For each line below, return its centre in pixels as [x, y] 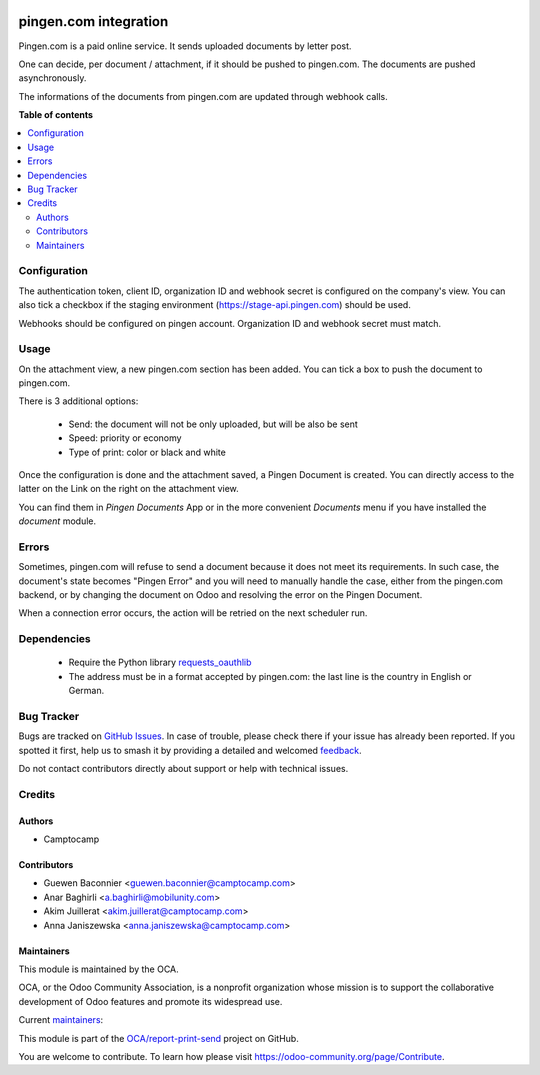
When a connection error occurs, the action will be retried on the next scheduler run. [193, 613]
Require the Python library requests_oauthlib [160, 662]
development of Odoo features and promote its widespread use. [150, 1001]
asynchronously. [52, 78]
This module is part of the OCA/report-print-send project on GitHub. [158, 1038]
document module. [57, 521]
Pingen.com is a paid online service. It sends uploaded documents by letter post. [185, 46]
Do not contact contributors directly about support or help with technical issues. [183, 769]
